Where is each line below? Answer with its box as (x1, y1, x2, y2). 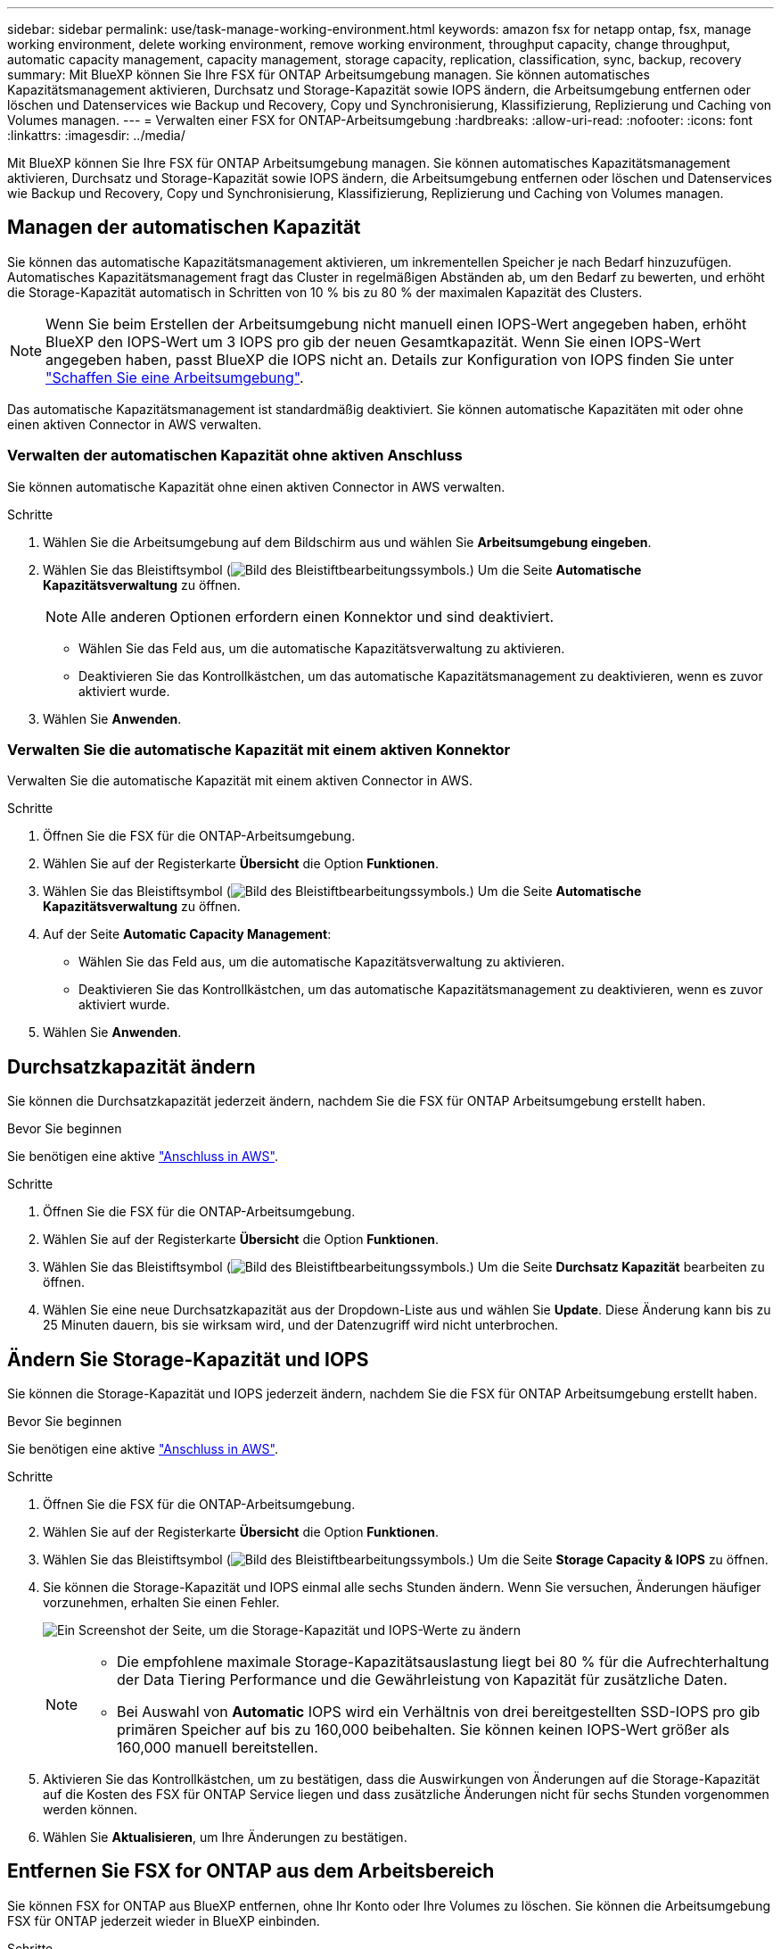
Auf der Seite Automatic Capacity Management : (43, 926, 332, 942)
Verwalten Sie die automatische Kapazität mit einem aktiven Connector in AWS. (7, 773, 473, 789)
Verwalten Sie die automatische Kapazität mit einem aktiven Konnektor (7, 740, 511, 759)
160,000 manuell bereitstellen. (117, 1738, 318, 1757)
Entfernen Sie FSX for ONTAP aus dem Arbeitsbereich (7, 1860, 495, 1883)
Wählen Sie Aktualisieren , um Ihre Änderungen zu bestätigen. (43, 1829, 407, 1845)
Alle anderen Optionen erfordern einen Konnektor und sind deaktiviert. (81, 607, 555, 626)
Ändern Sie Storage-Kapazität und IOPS (7, 1348, 369, 1371)
